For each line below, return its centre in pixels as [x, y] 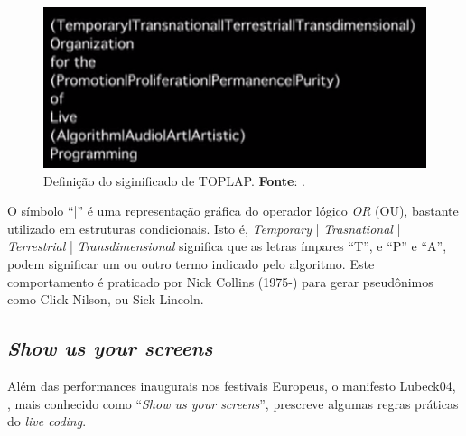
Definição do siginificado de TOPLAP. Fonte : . [174, 180]
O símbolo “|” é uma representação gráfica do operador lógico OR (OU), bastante [233, 211]
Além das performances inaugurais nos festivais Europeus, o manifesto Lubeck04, [232, 386]
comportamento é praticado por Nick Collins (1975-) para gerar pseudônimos [220, 281]
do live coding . [47, 421]
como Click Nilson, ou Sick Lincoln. [106, 299]
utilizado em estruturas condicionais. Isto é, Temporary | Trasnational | [204, 228]
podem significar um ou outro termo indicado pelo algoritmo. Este [191, 264]
